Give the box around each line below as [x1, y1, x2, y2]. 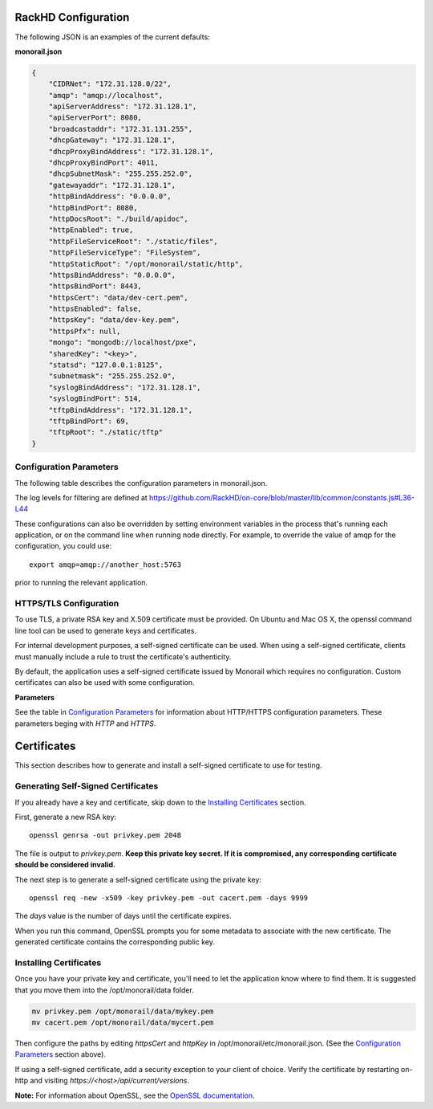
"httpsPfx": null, [48, 326, 121, 336]
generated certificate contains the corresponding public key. [14, 937, 216, 947]
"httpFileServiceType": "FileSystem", [48, 248, 201, 257]
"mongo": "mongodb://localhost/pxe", [48, 338, 197, 347]
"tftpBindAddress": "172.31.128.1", [48, 406, 192, 414]
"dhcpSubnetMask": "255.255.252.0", [48, 169, 192, 178]
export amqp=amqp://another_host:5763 [29, 560, 182, 569]
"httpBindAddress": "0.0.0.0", [48, 192, 172, 201]
